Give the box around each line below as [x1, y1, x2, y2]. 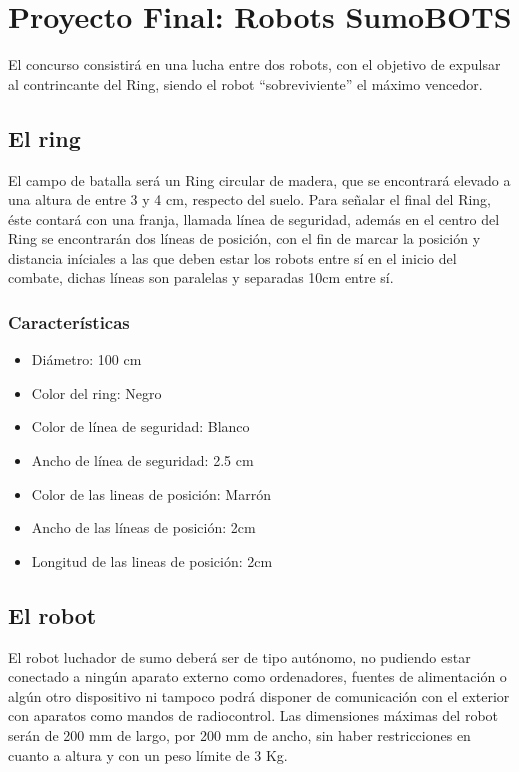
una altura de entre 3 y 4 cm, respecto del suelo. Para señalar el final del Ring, [8, 189, 492, 210]
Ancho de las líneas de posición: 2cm [31, 517, 256, 538]
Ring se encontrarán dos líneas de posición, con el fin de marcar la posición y [8, 228, 481, 249]
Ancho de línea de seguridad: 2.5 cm [31, 450, 254, 471]
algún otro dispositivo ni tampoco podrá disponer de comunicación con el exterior [8, 685, 510, 706]
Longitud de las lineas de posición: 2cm [31, 550, 273, 571]
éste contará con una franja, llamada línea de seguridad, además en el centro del [8, 208, 500, 229]
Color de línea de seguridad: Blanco [31, 416, 250, 437]
